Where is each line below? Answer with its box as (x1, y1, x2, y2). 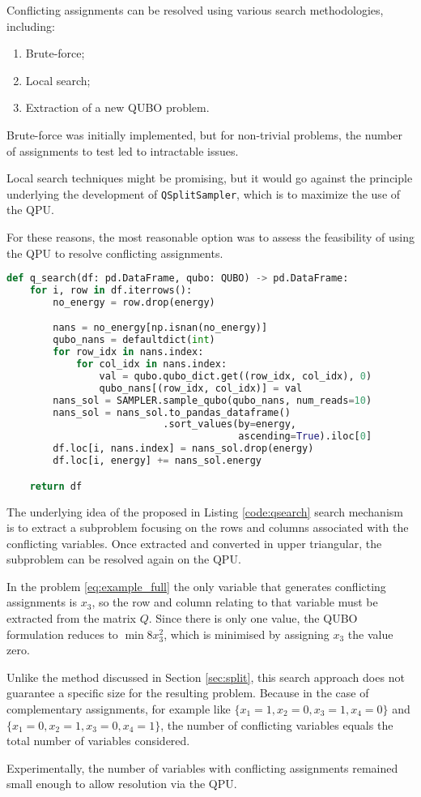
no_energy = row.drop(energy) (53, 296, 215, 308)
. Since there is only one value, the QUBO (148, 610, 358, 627)
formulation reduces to (6, 625, 118, 642)
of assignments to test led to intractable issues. (6, 142, 239, 159)
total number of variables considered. (6, 732, 190, 749)
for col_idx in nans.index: (75, 358, 228, 371)
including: (6, 17, 55, 34)
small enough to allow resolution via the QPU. (6, 775, 237, 792)
